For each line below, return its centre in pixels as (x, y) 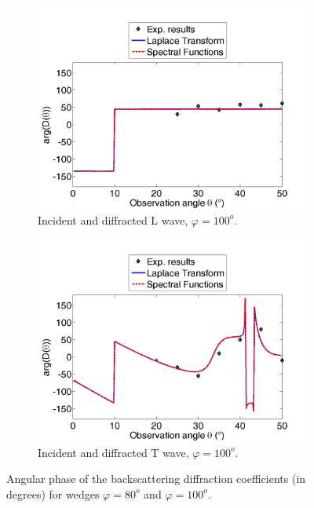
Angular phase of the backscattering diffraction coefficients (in (156, 479)
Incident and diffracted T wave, (113, 452)
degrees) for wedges (53, 493)
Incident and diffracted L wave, (113, 219)
